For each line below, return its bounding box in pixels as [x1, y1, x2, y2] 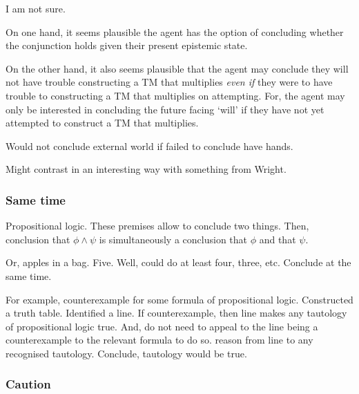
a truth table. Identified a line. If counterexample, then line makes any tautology [6, 306, 347, 320]
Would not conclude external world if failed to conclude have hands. [6, 138, 293, 153]
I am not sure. [6, 1, 66, 15]
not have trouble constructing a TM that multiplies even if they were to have [6, 75, 333, 89]
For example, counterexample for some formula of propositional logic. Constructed [6, 292, 353, 306]
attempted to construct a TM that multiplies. [6, 115, 199, 130]
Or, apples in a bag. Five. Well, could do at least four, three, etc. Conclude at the [6, 255, 351, 270]
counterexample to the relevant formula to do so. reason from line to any [6, 332, 313, 347]
